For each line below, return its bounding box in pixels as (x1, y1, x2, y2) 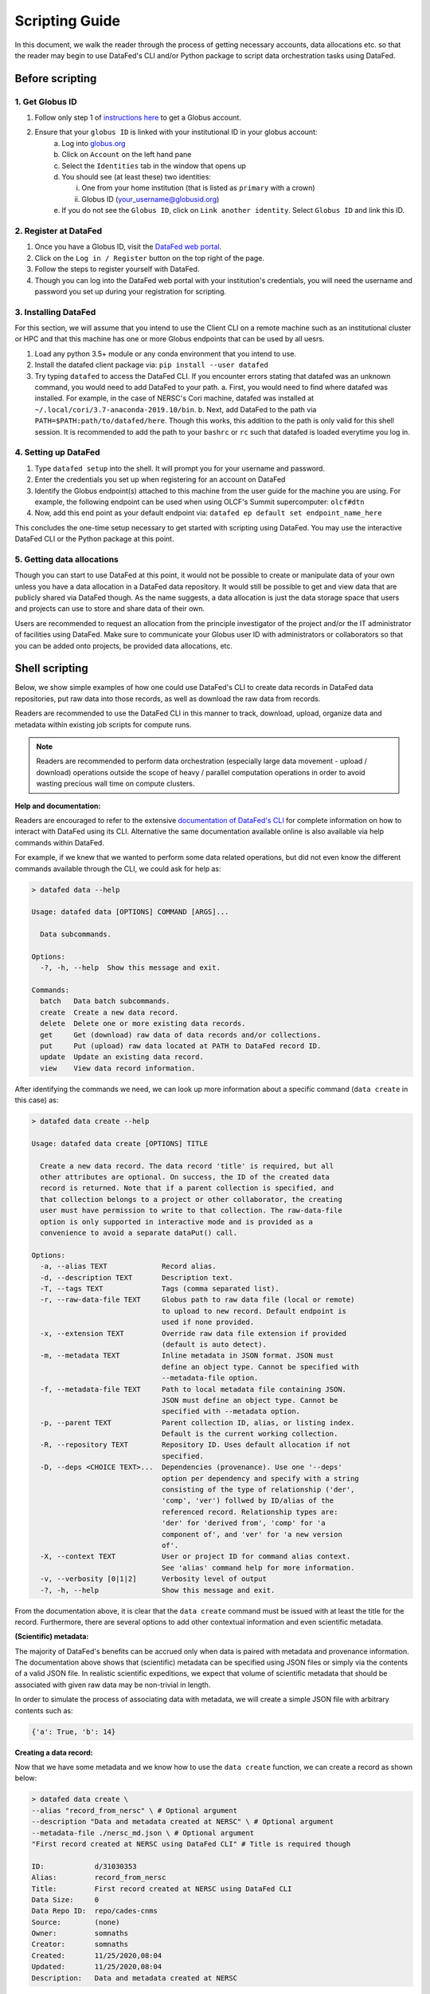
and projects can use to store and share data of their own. (14, 604, 205, 613)
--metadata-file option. (161, 1373, 259, 1383)
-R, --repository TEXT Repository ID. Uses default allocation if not (40, 1440, 351, 1449)
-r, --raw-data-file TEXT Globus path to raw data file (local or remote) (40, 1295, 355, 1304)
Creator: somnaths (31, 1940, 129, 1949)
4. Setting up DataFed (14, 447, 100, 458)
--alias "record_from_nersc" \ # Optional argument (31, 1806, 238, 1815)
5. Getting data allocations (14, 554, 119, 565)
